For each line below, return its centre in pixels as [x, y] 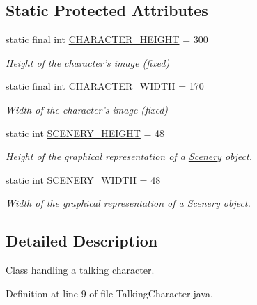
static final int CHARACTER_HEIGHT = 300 [107, 39]
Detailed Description [82, 241]
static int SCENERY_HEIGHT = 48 [85, 133]
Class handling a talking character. [80, 270]
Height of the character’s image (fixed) [88, 62]
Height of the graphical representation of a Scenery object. [129, 156]
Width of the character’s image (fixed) [87, 109]
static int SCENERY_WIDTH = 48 [83, 179]
